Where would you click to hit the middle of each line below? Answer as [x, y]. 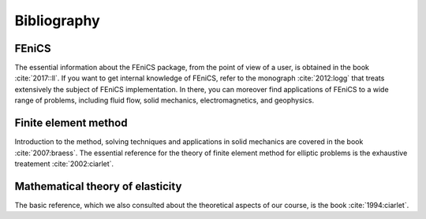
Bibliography [57, 20]
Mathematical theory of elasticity [98, 186]
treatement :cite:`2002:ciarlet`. [64, 163]
